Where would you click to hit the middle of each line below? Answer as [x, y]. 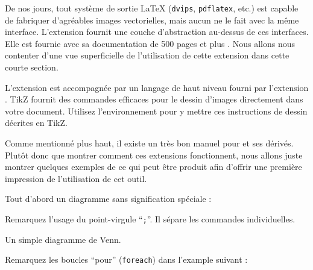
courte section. [32, 67]
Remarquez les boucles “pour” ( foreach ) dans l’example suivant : [126, 259]
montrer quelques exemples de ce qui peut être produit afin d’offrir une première [153, 167]
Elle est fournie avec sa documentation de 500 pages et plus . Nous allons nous [150, 43]
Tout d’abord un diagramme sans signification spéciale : [108, 199]
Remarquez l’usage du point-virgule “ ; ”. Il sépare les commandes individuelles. [150, 218]
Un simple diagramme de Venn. [63, 239]
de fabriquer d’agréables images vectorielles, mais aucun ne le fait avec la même [152, 20]
